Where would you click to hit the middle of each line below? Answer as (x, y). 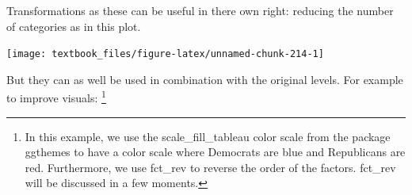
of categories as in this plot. (74, 26)
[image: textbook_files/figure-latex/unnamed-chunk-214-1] (165, 54)
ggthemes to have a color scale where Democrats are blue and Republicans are (215, 152)
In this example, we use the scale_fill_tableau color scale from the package (208, 136)
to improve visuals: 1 (56, 97)
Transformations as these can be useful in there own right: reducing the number (200, 10)
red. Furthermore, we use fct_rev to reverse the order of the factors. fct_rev (210, 167)
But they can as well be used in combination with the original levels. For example (205, 79)
